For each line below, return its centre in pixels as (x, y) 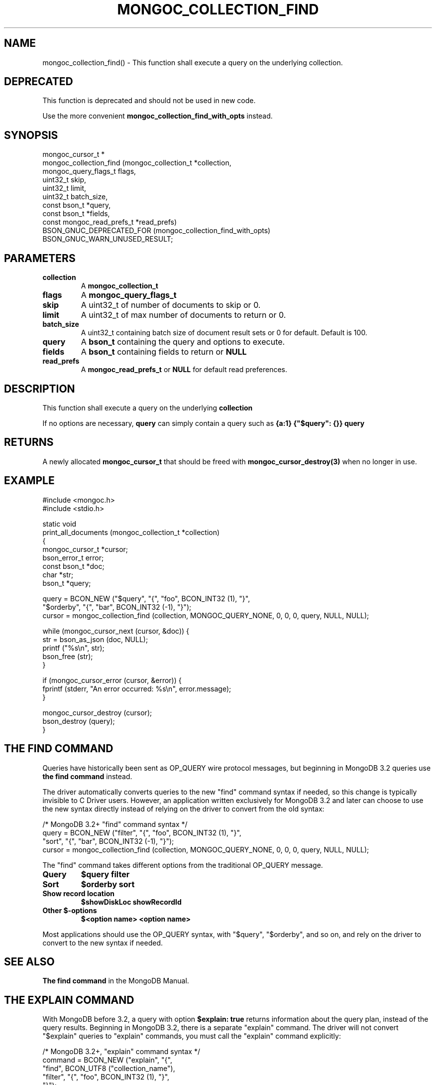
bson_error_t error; (73, 557)
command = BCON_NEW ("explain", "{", (107, 1060)
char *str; (58, 574)
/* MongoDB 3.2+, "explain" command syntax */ (121, 1052)
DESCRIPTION (40, 389)
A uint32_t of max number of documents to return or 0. (183, 315)
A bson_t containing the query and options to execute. (183, 342)
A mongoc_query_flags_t (129, 295)
